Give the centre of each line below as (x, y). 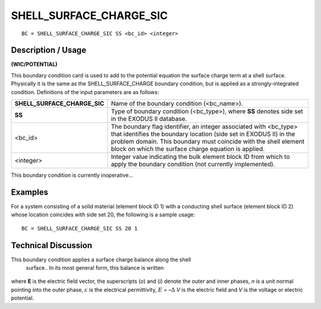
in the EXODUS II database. (149, 119)
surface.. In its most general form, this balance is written (95, 268)
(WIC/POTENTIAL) (34, 64)
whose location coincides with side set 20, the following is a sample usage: (103, 215)
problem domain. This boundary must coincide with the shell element (207, 142)
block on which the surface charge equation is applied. (188, 149)
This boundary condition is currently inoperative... (72, 175)
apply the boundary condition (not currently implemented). (193, 164)
